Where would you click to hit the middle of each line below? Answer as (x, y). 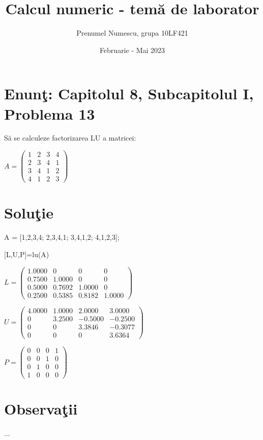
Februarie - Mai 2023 (132, 50)
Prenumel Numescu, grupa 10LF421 (132, 33)
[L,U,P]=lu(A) (27, 254)
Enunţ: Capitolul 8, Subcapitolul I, (129, 93)
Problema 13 (50, 113)
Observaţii (41, 409)
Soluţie (29, 213)
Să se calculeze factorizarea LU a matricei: (70, 138)
